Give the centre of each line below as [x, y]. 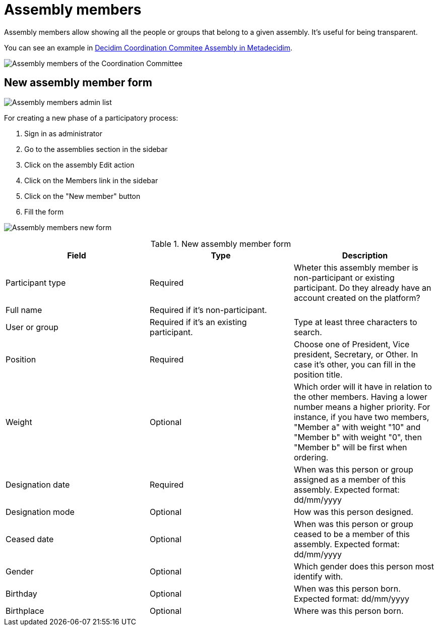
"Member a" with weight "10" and [357, 427]
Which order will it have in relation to [363, 386]
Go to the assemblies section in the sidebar [96, 149]
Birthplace [25, 611]
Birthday [21, 593]
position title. [318, 374]
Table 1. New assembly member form [221, 244]
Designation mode [40, 512]
